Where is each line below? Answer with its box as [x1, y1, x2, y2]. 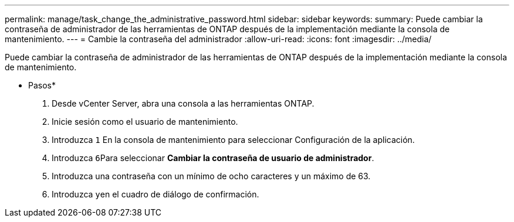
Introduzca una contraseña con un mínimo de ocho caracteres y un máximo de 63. [52, 171, 371, 181]
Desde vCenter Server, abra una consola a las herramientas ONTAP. [52, 98, 315, 108]
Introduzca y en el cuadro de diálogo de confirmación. [52, 189, 259, 199]
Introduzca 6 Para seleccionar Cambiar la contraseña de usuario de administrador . [52, 153, 374, 163]
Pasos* [28, 80, 56, 90]
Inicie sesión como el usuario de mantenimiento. [52, 117, 238, 127]
